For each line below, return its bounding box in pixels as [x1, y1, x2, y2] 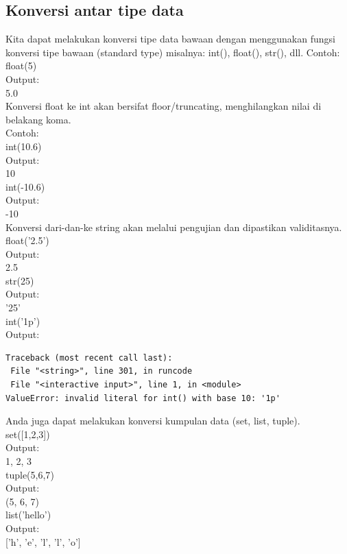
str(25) [5, 273, 34, 287]
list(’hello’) [5, 507, 51, 522]
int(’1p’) [5, 313, 40, 328]
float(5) [5, 58, 37, 73]
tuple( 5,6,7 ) [5, 467, 54, 481]
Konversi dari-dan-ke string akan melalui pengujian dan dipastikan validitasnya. [5, 219, 342, 234]
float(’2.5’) [5, 233, 49, 248]
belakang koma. [5, 112, 71, 126]
